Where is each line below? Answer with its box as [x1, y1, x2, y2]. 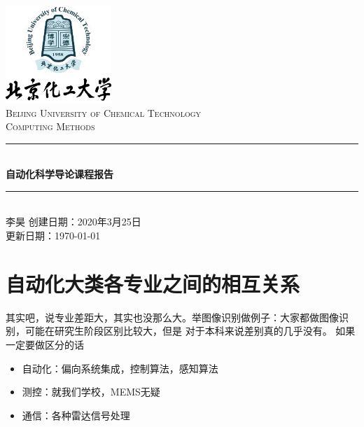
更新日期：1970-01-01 [6, 228, 101, 243]
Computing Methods [6, 119, 95, 134]
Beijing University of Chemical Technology [6, 105, 202, 120]
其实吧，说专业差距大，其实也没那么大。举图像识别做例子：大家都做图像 [6, 309, 339, 324]
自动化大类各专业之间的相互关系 [6, 269, 300, 297]
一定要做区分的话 [6, 337, 84, 351]
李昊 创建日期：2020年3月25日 [6, 214, 141, 229]
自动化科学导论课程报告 [6, 167, 113, 181]
